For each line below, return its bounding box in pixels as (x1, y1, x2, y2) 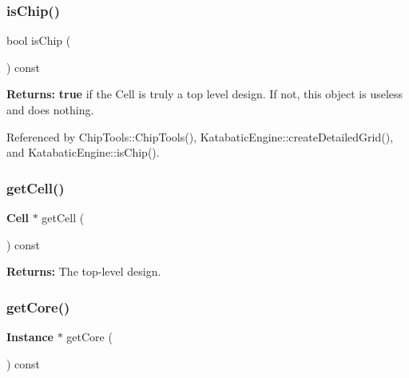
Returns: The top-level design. (6, 263, 161, 280)
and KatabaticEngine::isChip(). (6, 144, 160, 161)
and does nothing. (6, 101, 94, 117)
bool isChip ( (6, 32, 71, 49)
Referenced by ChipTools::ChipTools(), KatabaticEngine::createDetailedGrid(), (6, 128, 394, 145)
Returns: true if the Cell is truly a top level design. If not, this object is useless (6, 86, 403, 102)
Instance (6, 328, 54, 344)
